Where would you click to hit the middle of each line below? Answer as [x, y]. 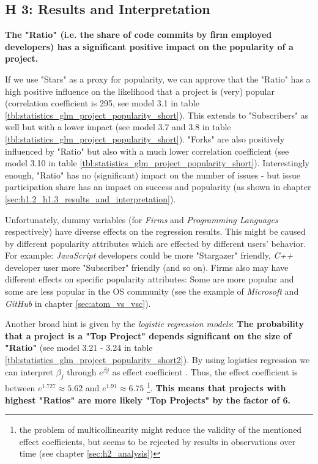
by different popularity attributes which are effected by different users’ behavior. [156, 243]
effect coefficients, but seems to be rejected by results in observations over [157, 441]
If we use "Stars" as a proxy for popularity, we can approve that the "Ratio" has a [158, 79]
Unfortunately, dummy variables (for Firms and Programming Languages [142, 219]
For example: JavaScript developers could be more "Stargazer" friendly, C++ [149, 255]
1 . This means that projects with [216, 387]
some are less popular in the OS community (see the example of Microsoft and [152, 291]
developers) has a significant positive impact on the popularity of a [149, 46]
